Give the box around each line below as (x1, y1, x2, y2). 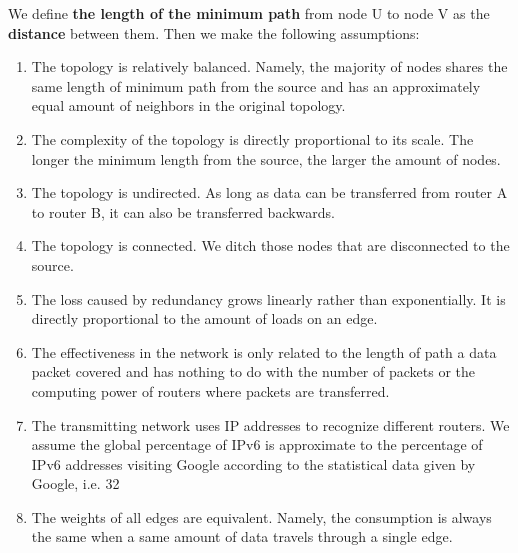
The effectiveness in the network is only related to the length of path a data (31, 341, 497, 362)
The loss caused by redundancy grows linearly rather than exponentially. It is (31, 288, 506, 309)
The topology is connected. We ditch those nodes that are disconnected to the (31, 235, 510, 256)
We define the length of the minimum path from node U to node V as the (8, 3, 490, 23)
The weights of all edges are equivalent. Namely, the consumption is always (31, 506, 492, 527)
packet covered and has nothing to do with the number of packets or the (31, 361, 475, 382)
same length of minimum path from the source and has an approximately (31, 75, 481, 96)
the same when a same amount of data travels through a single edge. (31, 526, 453, 547)
